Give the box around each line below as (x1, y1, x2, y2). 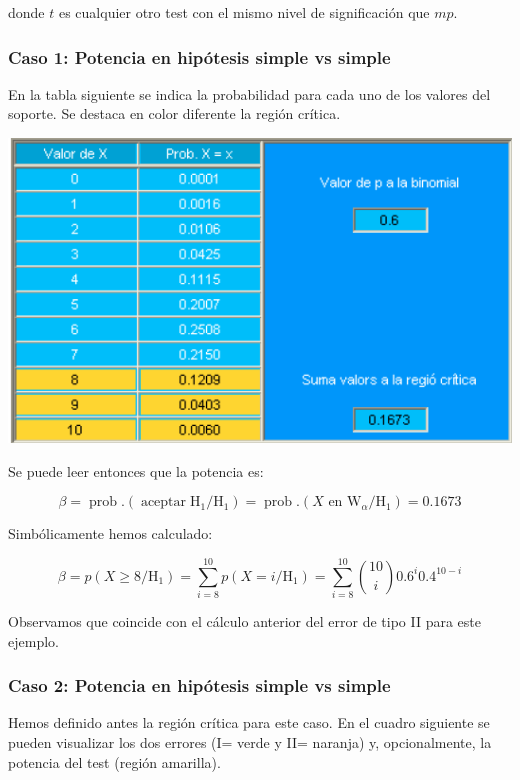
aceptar (140, 495, 187, 510)
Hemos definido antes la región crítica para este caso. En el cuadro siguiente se (8, 712, 490, 733)
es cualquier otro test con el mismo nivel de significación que (58, 2, 430, 22)
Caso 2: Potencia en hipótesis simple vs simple (8, 673, 391, 698)
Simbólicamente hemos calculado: (8, 523, 213, 544)
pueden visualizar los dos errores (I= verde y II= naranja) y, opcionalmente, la (8, 731, 492, 752)
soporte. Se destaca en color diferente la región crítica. (8, 103, 341, 124)
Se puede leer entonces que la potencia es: (8, 460, 264, 481)
